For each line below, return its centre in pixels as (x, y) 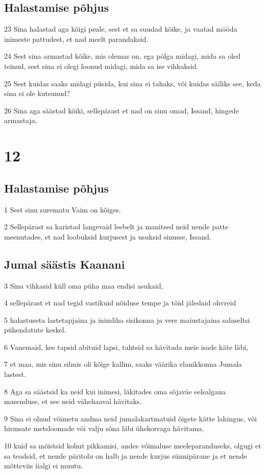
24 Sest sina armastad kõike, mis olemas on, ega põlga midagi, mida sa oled (122, 56)
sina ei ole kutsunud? (37, 93)
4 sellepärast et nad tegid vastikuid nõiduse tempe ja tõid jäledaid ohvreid (120, 303)
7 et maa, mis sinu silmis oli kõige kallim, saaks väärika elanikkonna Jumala (123, 364)
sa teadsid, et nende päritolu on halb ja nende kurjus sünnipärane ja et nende (126, 455)
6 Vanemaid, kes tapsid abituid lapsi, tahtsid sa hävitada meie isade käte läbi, (126, 347)
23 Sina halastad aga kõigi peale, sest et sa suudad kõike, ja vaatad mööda (121, 29)
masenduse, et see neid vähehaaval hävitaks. (73, 401)
